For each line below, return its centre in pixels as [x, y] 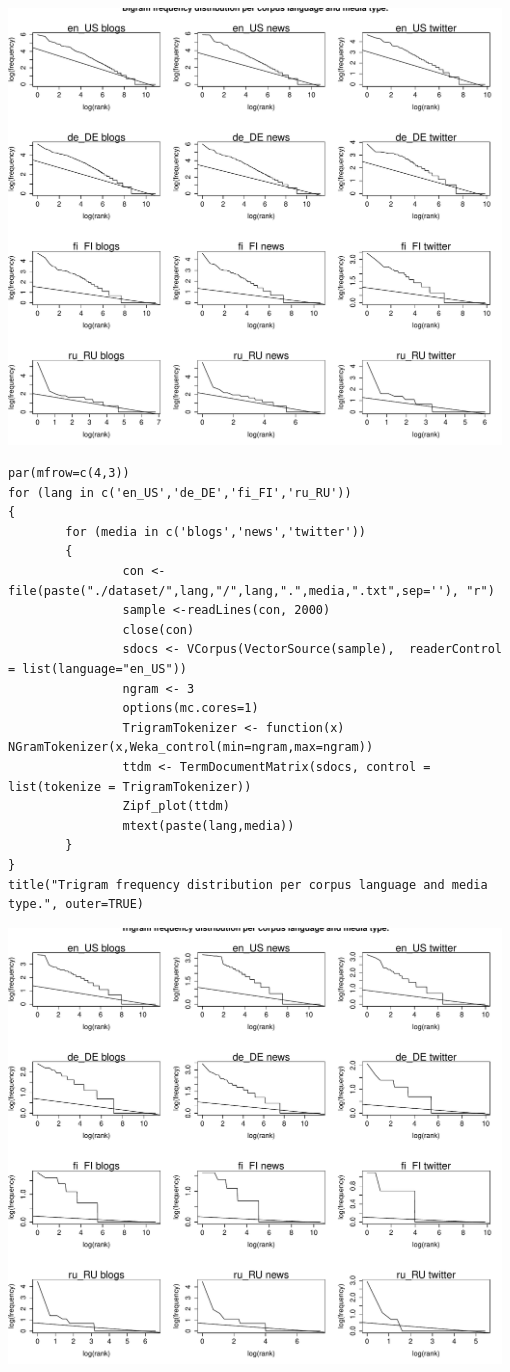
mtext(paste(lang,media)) [208, 825]
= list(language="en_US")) [97, 669]
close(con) [158, 629]
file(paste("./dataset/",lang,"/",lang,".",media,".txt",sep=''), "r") [251, 590]
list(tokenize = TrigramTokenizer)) [130, 786]
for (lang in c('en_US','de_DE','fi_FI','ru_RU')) [180, 492]
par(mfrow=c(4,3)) [69, 473]
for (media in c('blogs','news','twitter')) [215, 531]
